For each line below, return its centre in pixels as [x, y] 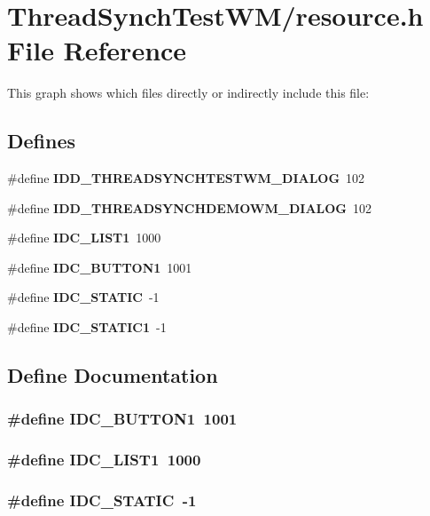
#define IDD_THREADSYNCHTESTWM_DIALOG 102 [186, 178]
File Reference [97, 50]
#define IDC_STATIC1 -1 [87, 327]
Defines [42, 141]
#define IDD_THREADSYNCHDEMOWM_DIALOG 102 [190, 207]
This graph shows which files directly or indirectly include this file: [188, 93]
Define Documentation [113, 375]
